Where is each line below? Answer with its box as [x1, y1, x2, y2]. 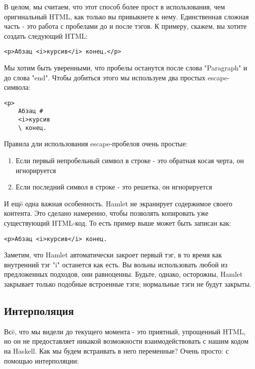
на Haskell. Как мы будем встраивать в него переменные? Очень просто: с [4, 346, 229, 356]
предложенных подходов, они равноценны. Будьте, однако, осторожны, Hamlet [4, 269, 243, 279]
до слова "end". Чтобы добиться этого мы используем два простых [4, 72, 205, 82]
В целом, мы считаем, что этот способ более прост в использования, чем [4, 1, 225, 11]
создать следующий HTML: [4, 30, 88, 41]
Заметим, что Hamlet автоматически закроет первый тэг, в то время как [4, 249, 222, 260]
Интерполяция [4, 303, 74, 318]
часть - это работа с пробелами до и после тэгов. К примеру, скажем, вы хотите [4, 21, 247, 31]
